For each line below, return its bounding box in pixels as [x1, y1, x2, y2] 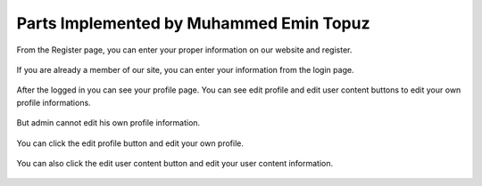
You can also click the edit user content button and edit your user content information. [16, 158, 334, 168]
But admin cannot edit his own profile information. [16, 117, 201, 128]
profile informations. [16, 97, 91, 108]
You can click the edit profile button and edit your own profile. [16, 138, 245, 149]
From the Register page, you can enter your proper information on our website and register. [16, 44, 353, 55]
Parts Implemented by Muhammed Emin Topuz [16, 13, 370, 33]
